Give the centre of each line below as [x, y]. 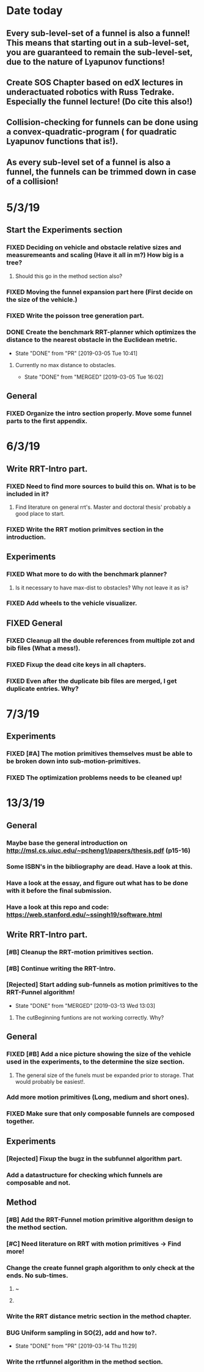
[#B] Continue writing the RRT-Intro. [61, 968]
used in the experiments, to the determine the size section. [96, 1062]
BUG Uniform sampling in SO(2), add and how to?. [82, 1333]
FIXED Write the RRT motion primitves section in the [85, 529]
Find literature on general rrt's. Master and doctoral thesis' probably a [103, 507]
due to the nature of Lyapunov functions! [86, 62]
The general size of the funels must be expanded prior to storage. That [104, 1075]
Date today [35, 11]
